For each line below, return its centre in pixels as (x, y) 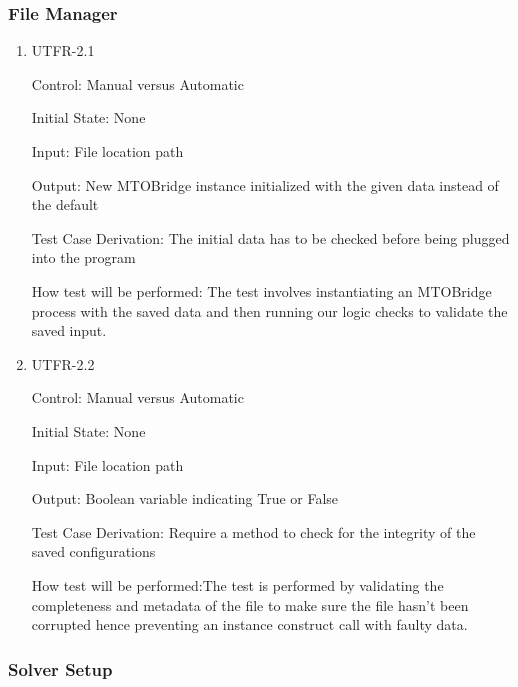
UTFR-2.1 (63, 50)
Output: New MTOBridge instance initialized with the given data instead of (265, 184)
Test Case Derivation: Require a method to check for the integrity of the (253, 531)
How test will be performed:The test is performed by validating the (237, 584)
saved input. (69, 330)
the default (65, 204)
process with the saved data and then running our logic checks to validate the (269, 310)
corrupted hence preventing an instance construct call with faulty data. (249, 624)
